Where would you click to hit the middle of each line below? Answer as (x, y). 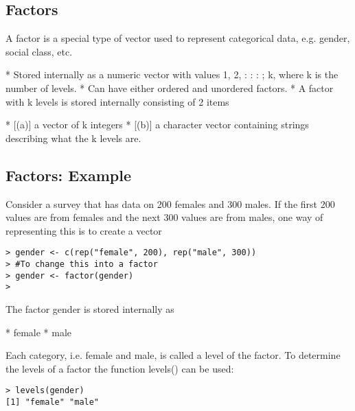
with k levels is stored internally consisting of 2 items (117, 101)
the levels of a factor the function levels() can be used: (120, 368)
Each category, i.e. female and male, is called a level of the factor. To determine (173, 355)
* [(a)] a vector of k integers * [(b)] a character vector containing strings (157, 125)
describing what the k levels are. (73, 138)
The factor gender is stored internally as (90, 308)
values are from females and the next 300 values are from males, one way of (164, 217)
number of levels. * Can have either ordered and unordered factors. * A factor (170, 87)
